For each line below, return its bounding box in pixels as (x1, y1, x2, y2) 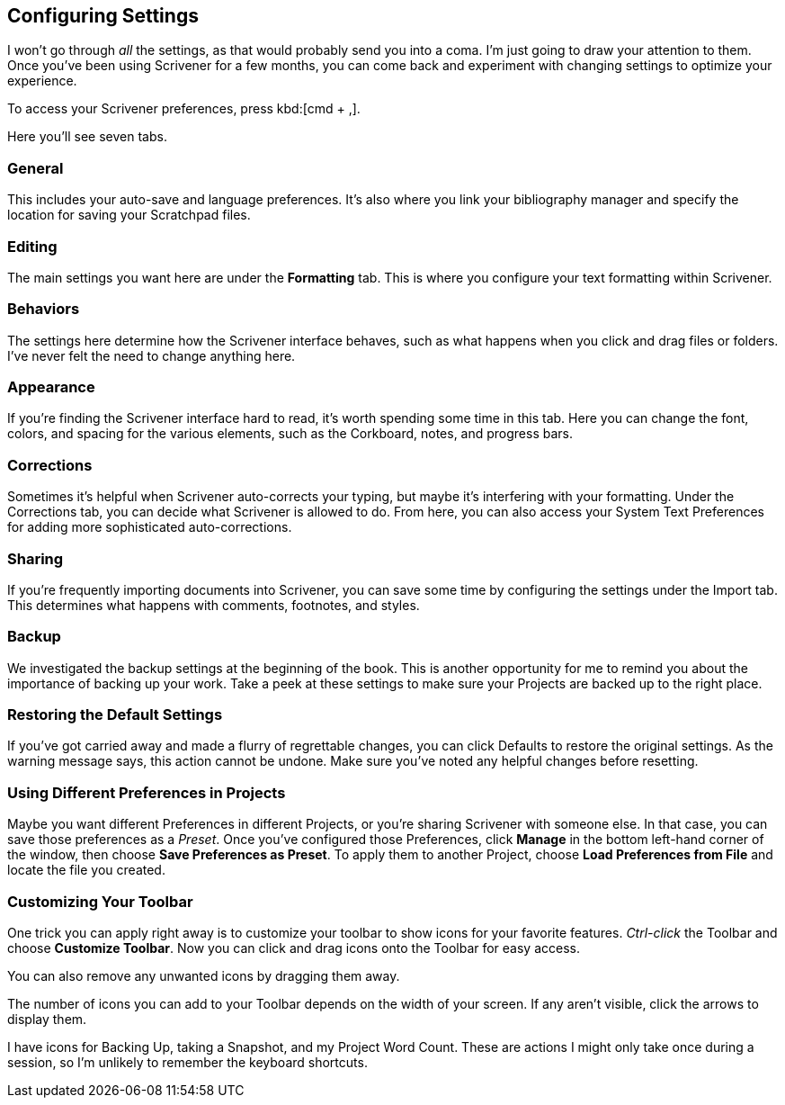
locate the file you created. (7, 862, 165, 878)
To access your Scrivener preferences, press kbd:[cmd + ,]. (7, 101, 361, 117)
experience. (7, 73, 77, 89)
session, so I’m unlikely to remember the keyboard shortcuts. (7, 1054, 368, 1070)
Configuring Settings (7, 4, 199, 27)
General (7, 158, 64, 177)
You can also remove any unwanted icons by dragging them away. (7, 967, 400, 984)
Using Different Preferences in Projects (7, 783, 286, 802)
